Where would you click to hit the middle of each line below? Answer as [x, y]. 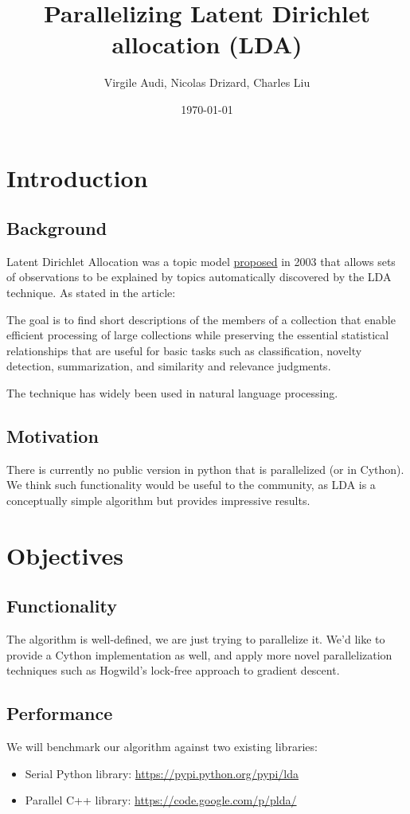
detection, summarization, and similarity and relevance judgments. [169, 366]
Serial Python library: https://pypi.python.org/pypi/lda [162, 773]
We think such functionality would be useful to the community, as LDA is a [191, 485]
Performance [60, 713]
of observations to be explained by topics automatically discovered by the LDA [199, 277]
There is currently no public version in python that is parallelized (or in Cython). [205, 469]
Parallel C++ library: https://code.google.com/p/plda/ [161, 800]
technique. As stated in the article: [91, 293]
